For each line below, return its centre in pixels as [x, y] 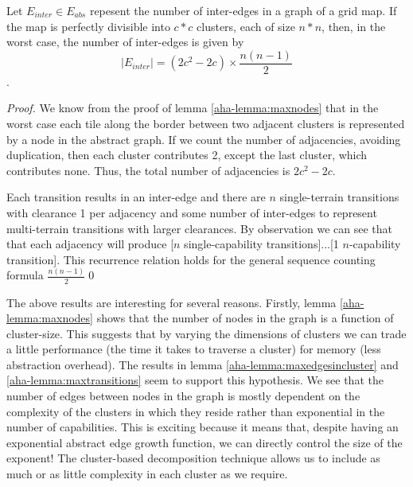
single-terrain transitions [339, 197]
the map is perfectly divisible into [88, 26]
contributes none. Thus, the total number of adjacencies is [148, 170]
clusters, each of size [246, 26]
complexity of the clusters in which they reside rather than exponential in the [196, 411]
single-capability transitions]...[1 [261, 244]
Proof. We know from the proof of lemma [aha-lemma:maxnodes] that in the [193, 108]
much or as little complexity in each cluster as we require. [147, 474]
